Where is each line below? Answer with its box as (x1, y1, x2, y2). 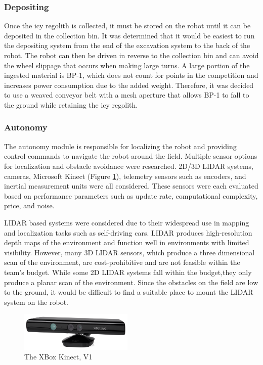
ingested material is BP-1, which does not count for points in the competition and (4, 70, 258, 80)
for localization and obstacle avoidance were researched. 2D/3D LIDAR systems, (4, 160, 254, 171)
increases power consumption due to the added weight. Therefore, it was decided (4, 79, 254, 90)
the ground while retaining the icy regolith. (4, 99, 138, 110)
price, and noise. (4, 200, 55, 211)
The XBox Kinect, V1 (24, 351, 93, 362)
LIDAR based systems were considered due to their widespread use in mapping (4, 217, 249, 227)
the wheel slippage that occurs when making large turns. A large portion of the (4, 60, 250, 70)
